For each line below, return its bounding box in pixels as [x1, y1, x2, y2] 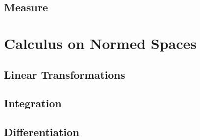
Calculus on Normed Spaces [4, 33, 197, 53]
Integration [4, 95, 62, 111]
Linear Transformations [4, 67, 125, 82]
